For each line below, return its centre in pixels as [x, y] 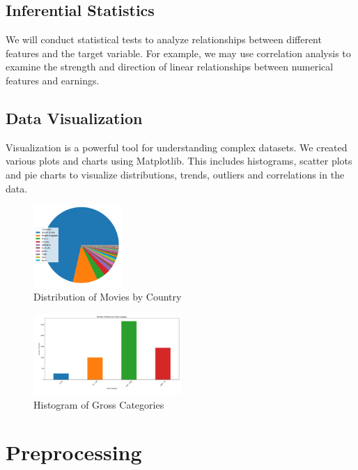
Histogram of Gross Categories [99, 404]
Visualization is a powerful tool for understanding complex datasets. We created [177, 147]
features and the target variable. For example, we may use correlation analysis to [178, 53]
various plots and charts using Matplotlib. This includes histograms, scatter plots [179, 161]
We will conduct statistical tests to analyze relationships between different [164, 39]
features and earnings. [53, 80]
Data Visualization [74, 117]
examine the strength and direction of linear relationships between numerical [170, 67]
